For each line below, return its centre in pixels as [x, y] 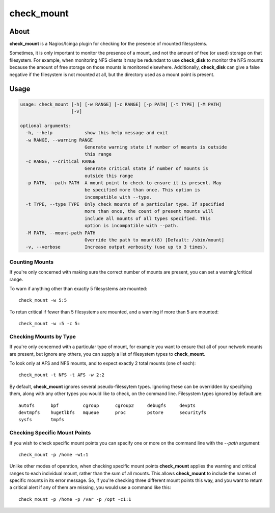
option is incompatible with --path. [131, 226]
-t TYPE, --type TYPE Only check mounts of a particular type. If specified [125, 204]
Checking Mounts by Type [43, 336]
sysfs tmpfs [42, 420]
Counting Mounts [32, 262]
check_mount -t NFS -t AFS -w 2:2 [61, 375]
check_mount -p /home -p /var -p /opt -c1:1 [75, 499]
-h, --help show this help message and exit [97, 133]
